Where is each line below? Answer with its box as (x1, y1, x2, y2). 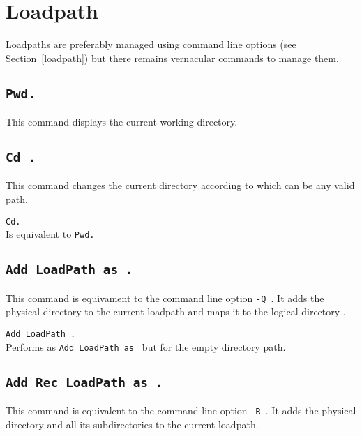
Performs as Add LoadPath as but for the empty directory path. (6, 339, 286, 354)
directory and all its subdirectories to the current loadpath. (6, 416, 259, 431)
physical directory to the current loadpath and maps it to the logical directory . (6, 304, 346, 319)
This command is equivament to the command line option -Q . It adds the (6, 290, 324, 305)
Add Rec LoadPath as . (6, 375, 163, 390)
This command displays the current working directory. (6, 114, 238, 129)
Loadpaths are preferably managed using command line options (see (6, 37, 296, 52)
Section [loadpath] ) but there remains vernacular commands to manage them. (6, 50, 339, 65)
